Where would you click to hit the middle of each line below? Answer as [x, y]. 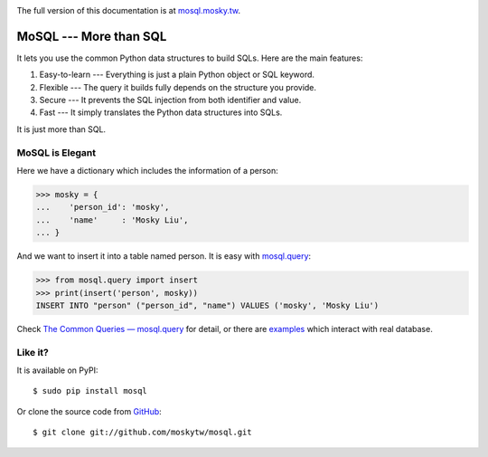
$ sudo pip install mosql [90, 391]
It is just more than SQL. [61, 129]
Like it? [33, 352]
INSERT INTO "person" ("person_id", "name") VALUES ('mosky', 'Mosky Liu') [207, 305]
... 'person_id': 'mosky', [103, 207]
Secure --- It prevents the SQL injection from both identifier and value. [170, 100]
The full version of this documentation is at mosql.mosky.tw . [129, 10]
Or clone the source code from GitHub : [89, 411]
